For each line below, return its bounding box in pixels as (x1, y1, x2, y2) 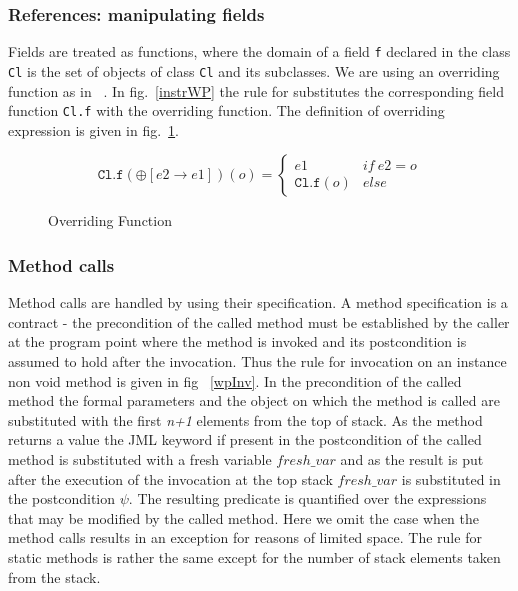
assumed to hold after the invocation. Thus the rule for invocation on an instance (8, 350, 507, 371)
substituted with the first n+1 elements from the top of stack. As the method (8, 409, 483, 430)
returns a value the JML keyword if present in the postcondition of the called (8, 429, 482, 450)
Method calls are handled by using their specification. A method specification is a (8, 292, 508, 313)
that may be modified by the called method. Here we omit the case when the (8, 507, 480, 528)
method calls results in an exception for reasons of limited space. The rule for (8, 527, 482, 548)
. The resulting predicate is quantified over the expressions (128, 488, 487, 509)
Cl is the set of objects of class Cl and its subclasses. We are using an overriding (8, 60, 500, 81)
